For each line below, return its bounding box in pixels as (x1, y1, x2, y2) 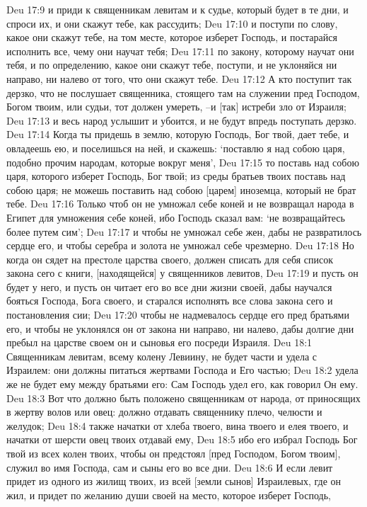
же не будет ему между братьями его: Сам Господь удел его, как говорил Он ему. (6, 377, 359, 392)
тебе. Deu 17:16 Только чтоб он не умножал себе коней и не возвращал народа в (6, 196, 354, 211)
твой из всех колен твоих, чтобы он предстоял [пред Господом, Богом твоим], (6, 446, 341, 460)
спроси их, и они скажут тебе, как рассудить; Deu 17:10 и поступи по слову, (6, 16, 338, 30)
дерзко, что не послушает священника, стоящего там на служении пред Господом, (6, 85, 360, 100)
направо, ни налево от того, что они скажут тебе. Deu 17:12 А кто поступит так (6, 71, 352, 86)
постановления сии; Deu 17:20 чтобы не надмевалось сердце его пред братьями (6, 307, 349, 322)
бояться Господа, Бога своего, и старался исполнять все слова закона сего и (6, 293, 333, 308)
